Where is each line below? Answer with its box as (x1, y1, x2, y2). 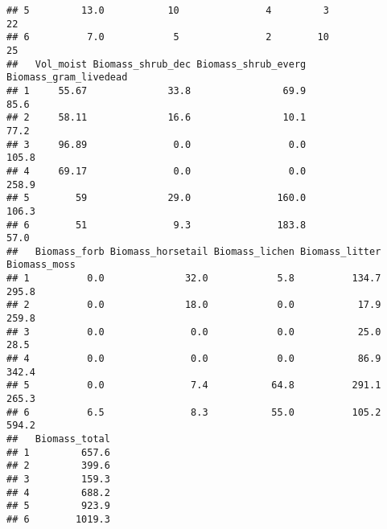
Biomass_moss (6, 259, 76, 271)
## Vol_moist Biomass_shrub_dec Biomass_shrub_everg (6, 58, 307, 70)
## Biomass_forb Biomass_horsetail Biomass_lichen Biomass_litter (6, 245, 381, 257)
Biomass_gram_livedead (6, 72, 128, 84)
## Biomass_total (6, 433, 110, 445)
